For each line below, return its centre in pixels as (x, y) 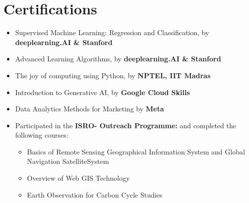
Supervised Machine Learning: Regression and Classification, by (112, 32)
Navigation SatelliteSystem (68, 161)
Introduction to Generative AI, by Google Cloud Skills (102, 92)
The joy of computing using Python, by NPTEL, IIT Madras (113, 75)
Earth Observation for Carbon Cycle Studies (95, 194)
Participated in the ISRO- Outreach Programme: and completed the (125, 125)
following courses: (42, 135)
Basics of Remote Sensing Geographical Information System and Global (136, 151)
